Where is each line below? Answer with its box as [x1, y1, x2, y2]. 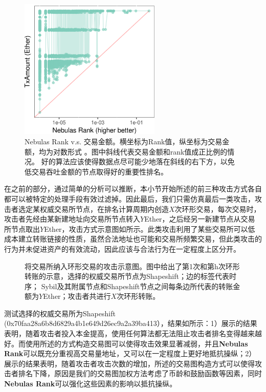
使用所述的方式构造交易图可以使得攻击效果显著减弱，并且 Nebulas [25, 338, 248, 349]
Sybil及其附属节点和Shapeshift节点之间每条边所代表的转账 [41, 280, 233, 291]
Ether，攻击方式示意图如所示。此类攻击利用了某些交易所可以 [44, 223, 248, 234]
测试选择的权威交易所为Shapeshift [4, 308, 116, 318]
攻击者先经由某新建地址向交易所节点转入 [4, 213, 140, 224]
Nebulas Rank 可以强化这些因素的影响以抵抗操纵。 [4, 378, 177, 389]
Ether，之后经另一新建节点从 [144, 213, 241, 224]
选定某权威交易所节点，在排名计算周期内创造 [18, 203, 169, 214]
